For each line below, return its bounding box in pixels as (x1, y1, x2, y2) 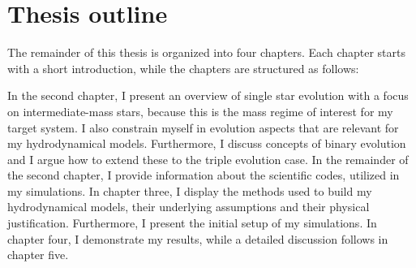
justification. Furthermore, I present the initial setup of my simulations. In (7, 214, 377, 231)
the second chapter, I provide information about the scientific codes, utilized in (7, 166, 400, 184)
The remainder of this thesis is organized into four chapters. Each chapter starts (7, 44, 405, 61)
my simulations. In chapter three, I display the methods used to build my (7, 182, 372, 199)
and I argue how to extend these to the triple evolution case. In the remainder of (7, 150, 409, 167)
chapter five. (7, 246, 69, 263)
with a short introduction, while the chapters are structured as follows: (7, 59, 359, 76)
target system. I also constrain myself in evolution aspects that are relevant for (7, 119, 399, 136)
